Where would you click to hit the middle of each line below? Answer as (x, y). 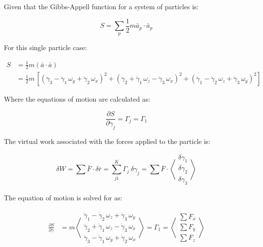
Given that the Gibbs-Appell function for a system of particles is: (101, 6)
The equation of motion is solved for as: (63, 197)
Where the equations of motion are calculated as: (77, 99)
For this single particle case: (45, 47)
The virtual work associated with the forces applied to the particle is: (107, 141)
